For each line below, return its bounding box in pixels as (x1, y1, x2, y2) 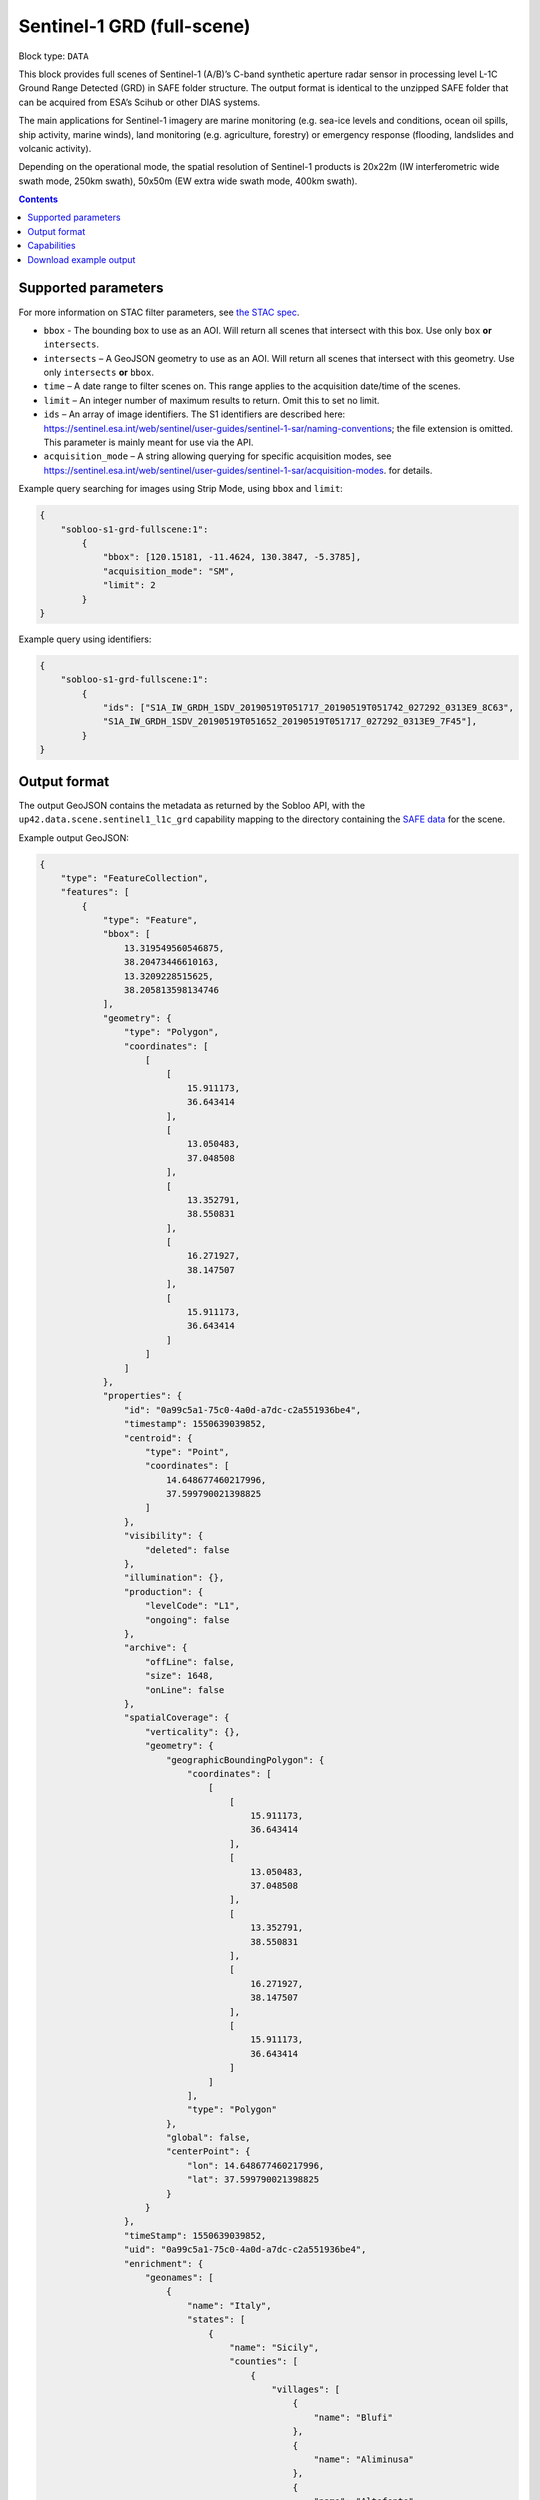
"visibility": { (123, 1530, 204, 1542)
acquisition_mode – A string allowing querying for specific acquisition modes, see (43, 450, 392, 462)
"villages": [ (271, 2384, 341, 2395)
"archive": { (123, 1642, 188, 1654)
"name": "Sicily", (229, 2341, 320, 2353)
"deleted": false (145, 1544, 230, 1555)
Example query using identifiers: (18, 633, 152, 645)
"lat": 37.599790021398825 (186, 2174, 320, 2185)
